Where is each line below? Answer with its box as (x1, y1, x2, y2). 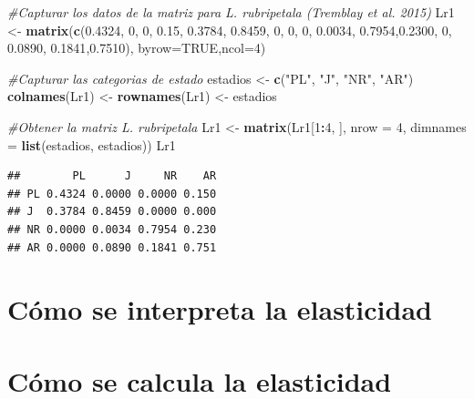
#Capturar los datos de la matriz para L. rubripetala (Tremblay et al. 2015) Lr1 (7, 3, 455, 21)
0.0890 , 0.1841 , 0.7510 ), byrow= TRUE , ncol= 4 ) (7, 38, 266, 57)
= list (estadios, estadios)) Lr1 (7, 135, 176, 154)
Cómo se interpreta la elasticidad (7, 291, 432, 328)
